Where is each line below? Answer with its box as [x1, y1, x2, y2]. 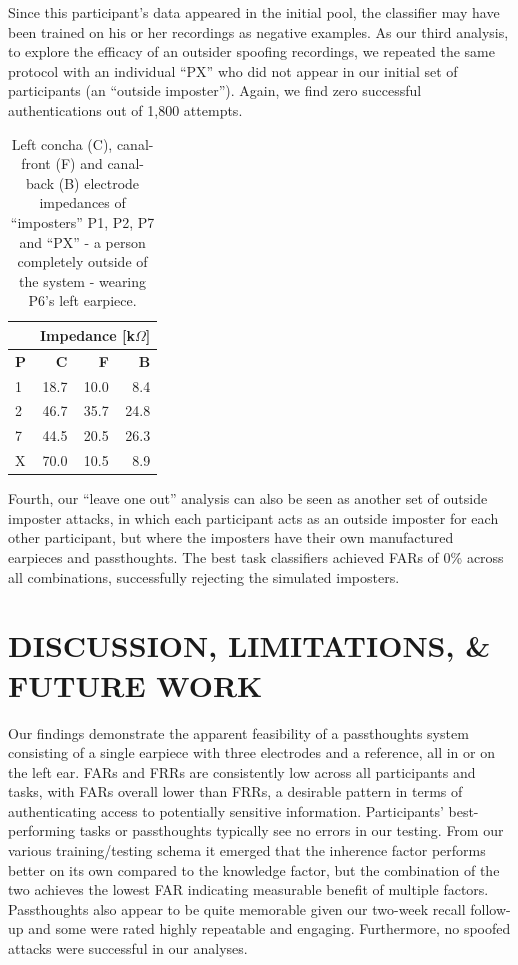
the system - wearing [19, 270, 147, 291]
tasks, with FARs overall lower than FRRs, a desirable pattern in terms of [8, 781, 463, 802]
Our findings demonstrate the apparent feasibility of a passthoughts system [8, 722, 469, 743]
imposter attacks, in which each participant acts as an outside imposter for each [8, 507, 499, 528]
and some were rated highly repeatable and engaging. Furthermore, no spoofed [28, 918, 511, 939]
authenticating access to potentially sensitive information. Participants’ [8, 800, 444, 821]
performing [8, 820, 75, 841]
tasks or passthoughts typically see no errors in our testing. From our [79, 820, 504, 841]
